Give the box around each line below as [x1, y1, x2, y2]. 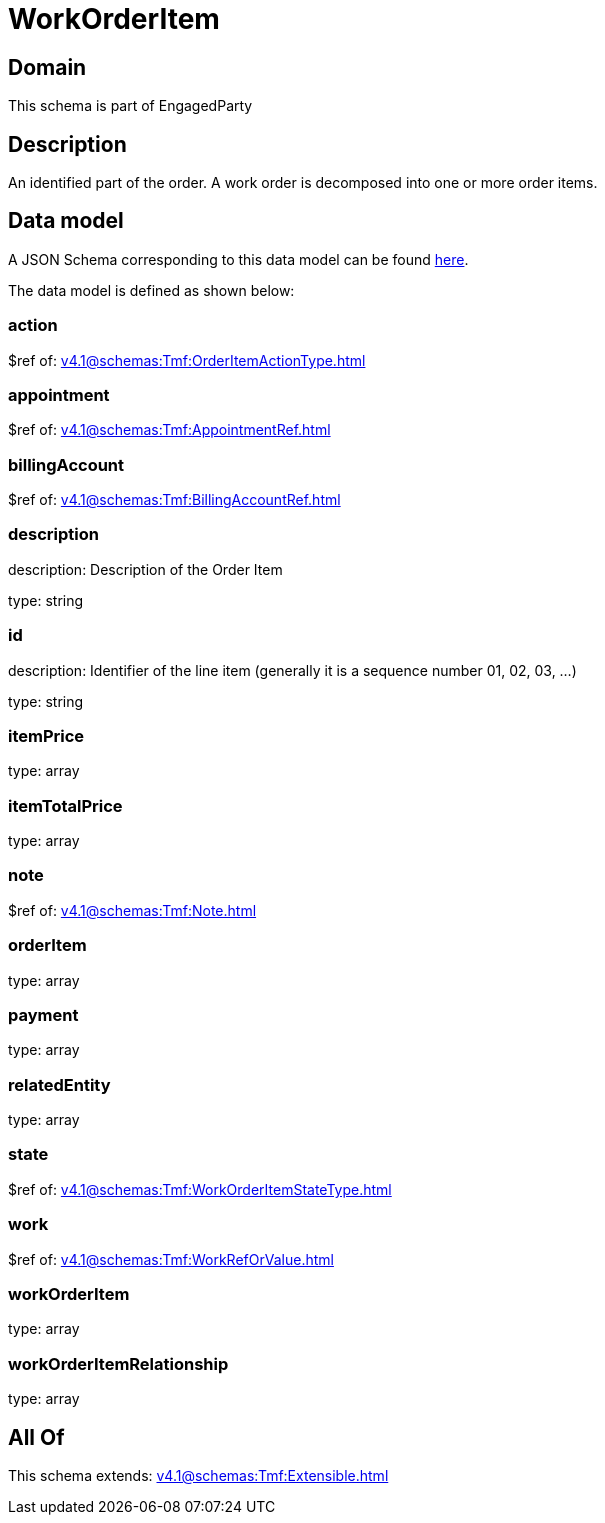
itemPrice [8, 725, 85, 746]
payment [8, 1004, 79, 1025]
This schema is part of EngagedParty [8, 97, 253, 115]
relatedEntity [8, 1074, 111, 1095]
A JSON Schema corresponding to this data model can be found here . [8, 250, 469, 268]
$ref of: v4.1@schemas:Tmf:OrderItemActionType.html [8, 351, 366, 369]
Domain [8, 54, 87, 80]
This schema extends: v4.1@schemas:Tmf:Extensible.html [8, 1466, 389, 1484]
